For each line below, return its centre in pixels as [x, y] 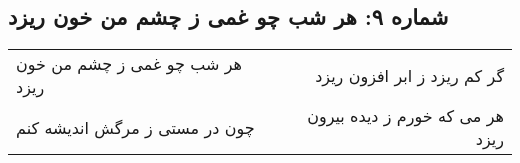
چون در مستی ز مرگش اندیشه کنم [135, 127]
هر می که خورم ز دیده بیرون [405, 116]
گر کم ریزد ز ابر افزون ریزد [409, 75]
